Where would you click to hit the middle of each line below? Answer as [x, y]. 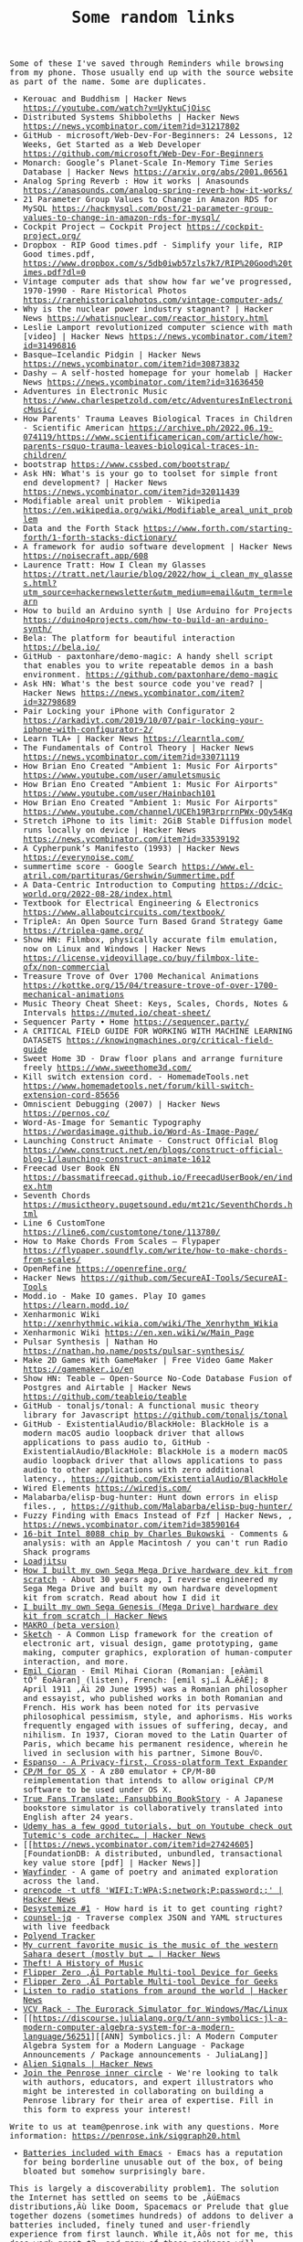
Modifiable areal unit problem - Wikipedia [121, 501]
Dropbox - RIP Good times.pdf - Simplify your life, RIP [152, 245]
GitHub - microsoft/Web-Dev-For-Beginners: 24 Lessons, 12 [157, 136]
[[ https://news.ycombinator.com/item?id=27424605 [136, 1845]
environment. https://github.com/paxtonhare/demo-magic [150, 675]
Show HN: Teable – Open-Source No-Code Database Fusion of [157, 1379]
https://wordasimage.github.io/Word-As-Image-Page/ [141, 1132]
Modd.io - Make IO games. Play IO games [115, 1296]
